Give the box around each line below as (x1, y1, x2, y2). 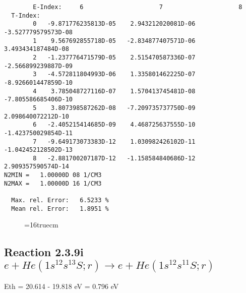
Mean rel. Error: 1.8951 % (11, 205, 109, 212)
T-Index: (11, 12, 40, 19)
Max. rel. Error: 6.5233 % (11, 197, 109, 204)
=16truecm (24, 219, 58, 230)
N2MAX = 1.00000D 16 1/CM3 (4, 180, 102, 187)
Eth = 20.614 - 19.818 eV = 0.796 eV (4, 281, 119, 291)
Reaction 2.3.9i (4, 244, 84, 260)
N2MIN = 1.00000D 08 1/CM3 (4, 171, 102, 179)
